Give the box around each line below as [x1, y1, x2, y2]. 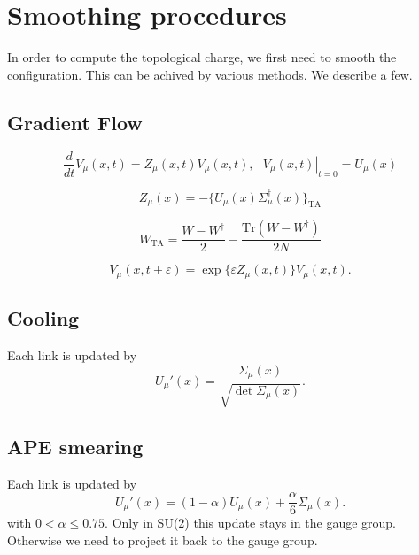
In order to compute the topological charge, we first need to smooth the [7, 48, 397, 66]
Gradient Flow [7, 108, 143, 135]
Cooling [7, 304, 80, 332]
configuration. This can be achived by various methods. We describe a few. [7, 65, 413, 83]
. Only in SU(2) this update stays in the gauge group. [105, 513, 397, 532]
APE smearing [7, 432, 144, 459]
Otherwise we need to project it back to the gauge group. [7, 530, 318, 549]
